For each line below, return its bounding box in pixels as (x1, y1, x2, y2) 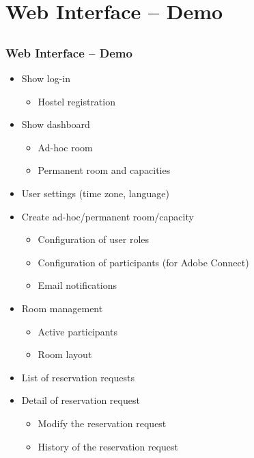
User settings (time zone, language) (21, 186, 169, 201)
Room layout (38, 347, 92, 361)
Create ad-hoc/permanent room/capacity (21, 209, 194, 223)
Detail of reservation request (21, 393, 140, 407)
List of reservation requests (21, 370, 135, 384)
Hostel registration (38, 94, 115, 108)
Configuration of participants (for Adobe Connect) (38, 255, 249, 269)
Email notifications (38, 278, 117, 292)
